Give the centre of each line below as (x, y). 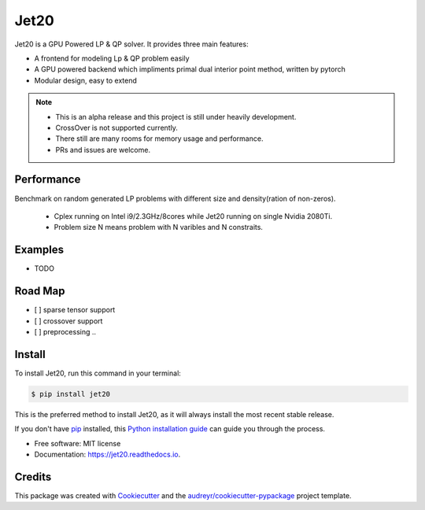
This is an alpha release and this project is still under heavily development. (176, 116)
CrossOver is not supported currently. (117, 128)
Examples (39, 250)
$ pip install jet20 (70, 394)
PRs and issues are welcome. (103, 150)
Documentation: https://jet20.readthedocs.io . (107, 454)
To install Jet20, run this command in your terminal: (98, 373)
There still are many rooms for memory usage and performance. (159, 139)
